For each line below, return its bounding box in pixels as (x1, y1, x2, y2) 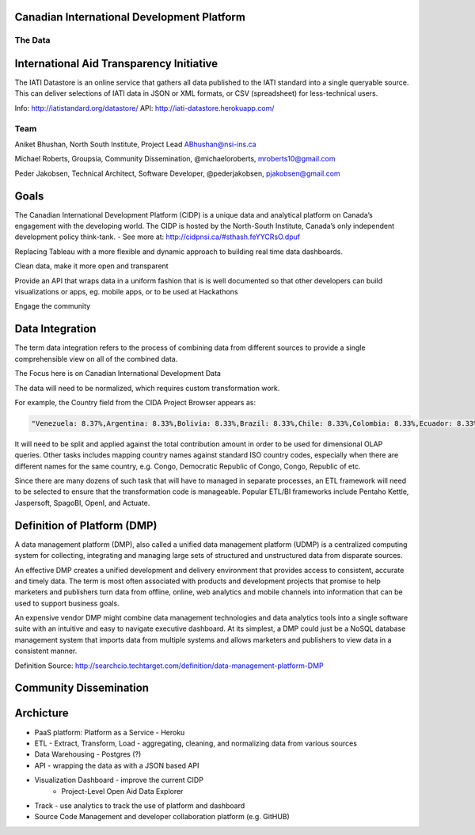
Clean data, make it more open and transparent (14, 261, 169, 271)
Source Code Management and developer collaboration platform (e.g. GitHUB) (34, 812, 291, 822)
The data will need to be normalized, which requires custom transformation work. (14, 383, 280, 393)
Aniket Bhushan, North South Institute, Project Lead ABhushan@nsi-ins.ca (14, 139, 256, 150)
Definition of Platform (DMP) (14, 518, 158, 532)
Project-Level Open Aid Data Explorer (61, 786, 184, 795)
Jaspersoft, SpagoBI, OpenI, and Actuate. (14, 498, 150, 507)
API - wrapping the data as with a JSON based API (34, 761, 199, 770)
